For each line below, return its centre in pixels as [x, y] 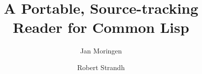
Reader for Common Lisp [101, 27]
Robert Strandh [101, 67]
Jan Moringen [101, 51]
